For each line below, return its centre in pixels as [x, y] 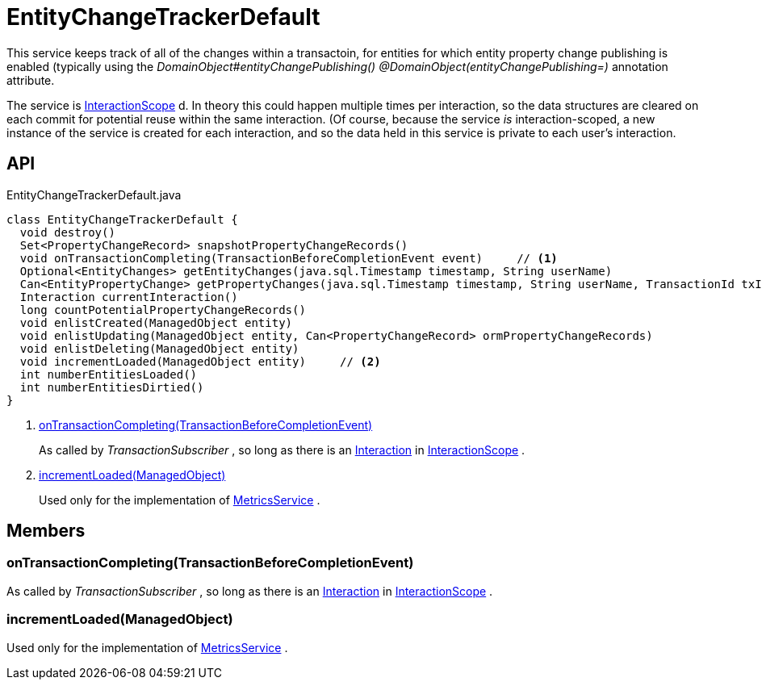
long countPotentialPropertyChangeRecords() [163, 310]
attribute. [31, 80]
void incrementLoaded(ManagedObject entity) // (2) [200, 361]
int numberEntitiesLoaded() [109, 374]
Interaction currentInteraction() [129, 297]
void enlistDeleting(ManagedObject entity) [159, 348]
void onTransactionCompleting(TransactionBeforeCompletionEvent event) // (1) [289, 258]
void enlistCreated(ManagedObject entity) [156, 322]
